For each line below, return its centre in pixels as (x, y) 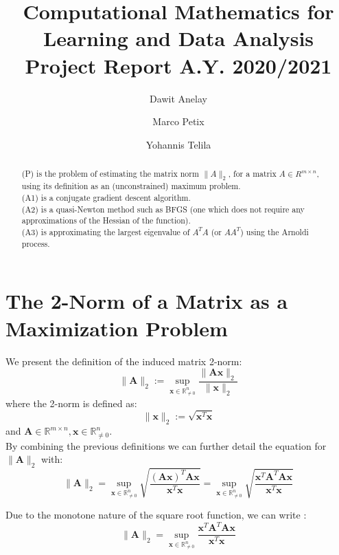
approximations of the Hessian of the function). (106, 220)
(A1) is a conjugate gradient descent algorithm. (106, 198)
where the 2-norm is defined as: (71, 403)
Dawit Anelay (178, 98)
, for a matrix (252, 174)
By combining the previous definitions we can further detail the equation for (166, 445)
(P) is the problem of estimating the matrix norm (110, 174)
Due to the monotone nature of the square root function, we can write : (156, 515)
